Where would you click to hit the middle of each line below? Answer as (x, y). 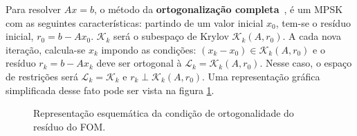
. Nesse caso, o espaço (306, 63)
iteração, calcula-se (46, 49)
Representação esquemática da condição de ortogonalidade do (164, 113)
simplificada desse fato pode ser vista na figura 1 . (110, 90)
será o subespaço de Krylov (171, 36)
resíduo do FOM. (70, 126)
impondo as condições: (149, 49)
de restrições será (42, 76)
